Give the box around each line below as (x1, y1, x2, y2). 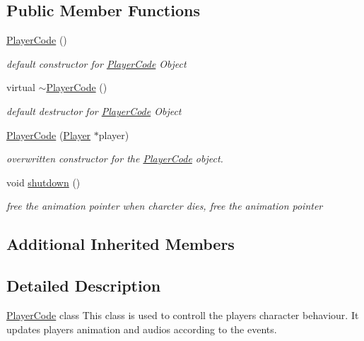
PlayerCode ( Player (6, 127, 91, 142)
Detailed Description (6, 275, 161, 297)
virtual (6, 80, 35, 95)
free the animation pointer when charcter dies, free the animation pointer (6, 198, 323, 213)
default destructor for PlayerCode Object (6, 103, 182, 118)
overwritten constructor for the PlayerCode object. (6, 151, 223, 166)
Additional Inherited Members (6, 233, 235, 255)
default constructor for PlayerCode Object (6, 56, 187, 71)
